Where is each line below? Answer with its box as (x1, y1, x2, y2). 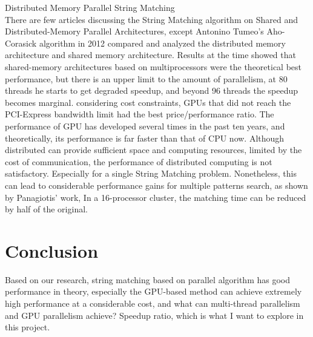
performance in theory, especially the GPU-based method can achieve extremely (5, 285, 302, 298)
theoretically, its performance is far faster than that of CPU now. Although (5, 131, 285, 144)
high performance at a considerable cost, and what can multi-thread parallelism (5, 297, 300, 309)
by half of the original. (5, 203, 88, 215)
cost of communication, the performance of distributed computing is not (5, 155, 272, 168)
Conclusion (5, 238, 99, 263)
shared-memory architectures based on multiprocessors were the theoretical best (5, 60, 302, 73)
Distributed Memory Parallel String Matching (5, 1, 175, 13)
